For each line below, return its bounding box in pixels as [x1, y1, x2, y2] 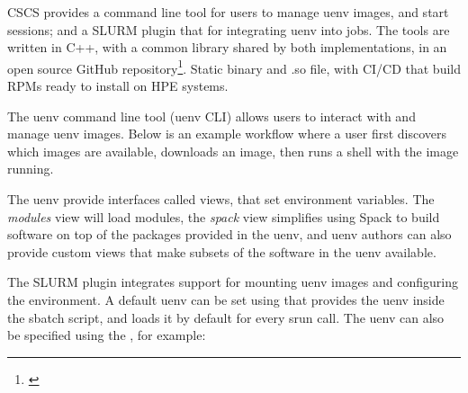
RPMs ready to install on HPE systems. [7, 76, 229, 95]
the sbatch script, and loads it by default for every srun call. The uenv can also [7, 308, 445, 326]
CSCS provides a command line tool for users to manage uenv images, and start [7, 3, 449, 21]
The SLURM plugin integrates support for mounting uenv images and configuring [7, 272, 458, 291]
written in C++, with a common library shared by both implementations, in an [7, 38, 447, 57]
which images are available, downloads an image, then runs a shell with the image [7, 141, 459, 160]
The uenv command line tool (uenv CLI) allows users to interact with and [7, 106, 416, 125]
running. [7, 159, 54, 178]
